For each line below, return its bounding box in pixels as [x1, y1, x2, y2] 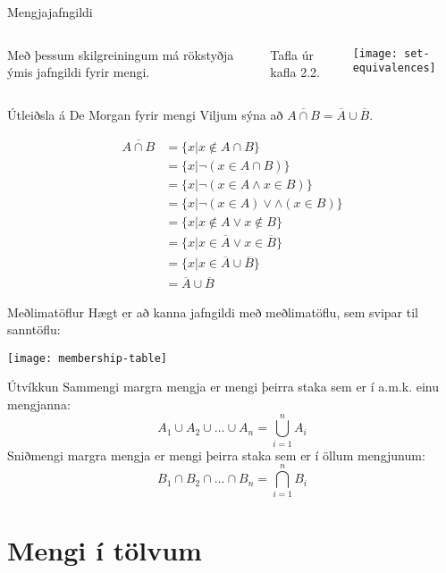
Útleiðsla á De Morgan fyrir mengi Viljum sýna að [7, 105, 283, 123]
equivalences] [352, 62, 436, 75]
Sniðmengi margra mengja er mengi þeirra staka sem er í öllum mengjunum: [7, 445, 425, 464]
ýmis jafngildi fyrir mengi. [7, 63, 150, 81]
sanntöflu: [7, 320, 61, 339]
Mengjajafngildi [7, 3, 93, 21]
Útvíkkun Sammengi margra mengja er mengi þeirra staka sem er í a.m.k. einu [7, 377, 439, 396]
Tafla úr [270, 45, 314, 63]
